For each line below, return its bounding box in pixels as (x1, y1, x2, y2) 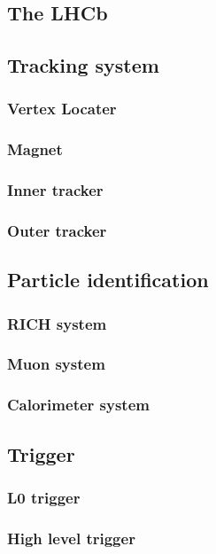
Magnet (7, 138, 63, 160)
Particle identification (7, 266, 209, 293)
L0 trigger (7, 486, 81, 508)
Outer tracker (7, 220, 107, 242)
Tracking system (7, 51, 159, 79)
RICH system (7, 312, 107, 334)
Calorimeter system (7, 394, 150, 416)
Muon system (7, 353, 105, 375)
